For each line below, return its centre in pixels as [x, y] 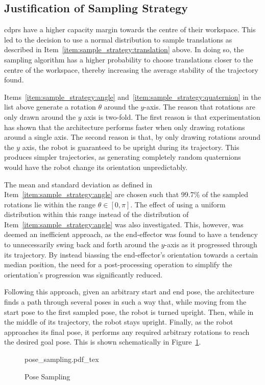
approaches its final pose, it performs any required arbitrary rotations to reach [127, 331]
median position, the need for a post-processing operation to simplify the [118, 264]
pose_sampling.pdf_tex [62, 359]
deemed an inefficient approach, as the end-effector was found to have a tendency [131, 234]
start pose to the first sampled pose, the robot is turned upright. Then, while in [129, 312]
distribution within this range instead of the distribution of [97, 214]
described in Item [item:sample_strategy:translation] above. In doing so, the [124, 49]
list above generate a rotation [50, 107]
